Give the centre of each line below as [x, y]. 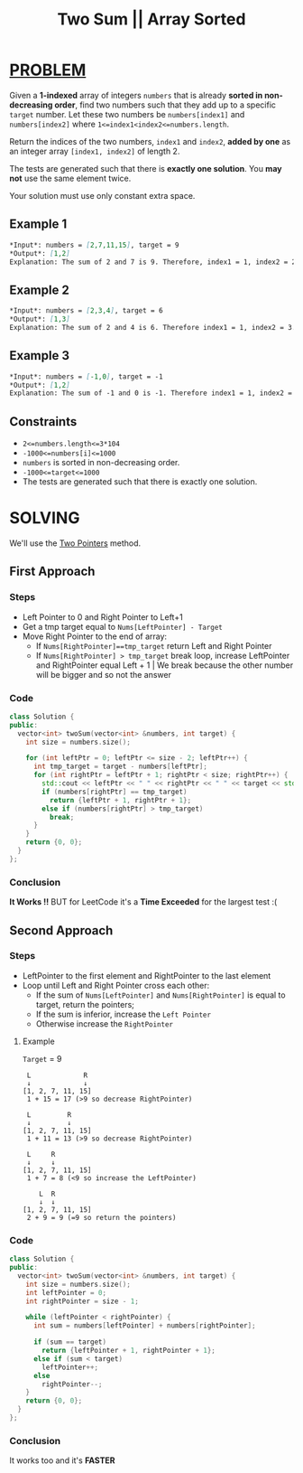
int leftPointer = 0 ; [66, 1292]
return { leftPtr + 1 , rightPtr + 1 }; [120, 800]
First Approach [52, 572]
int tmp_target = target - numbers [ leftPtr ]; [120, 767]
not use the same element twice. [70, 178]
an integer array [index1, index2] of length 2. [95, 151]
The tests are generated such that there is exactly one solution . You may [146, 168]
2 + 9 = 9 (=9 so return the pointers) [101, 1217]
